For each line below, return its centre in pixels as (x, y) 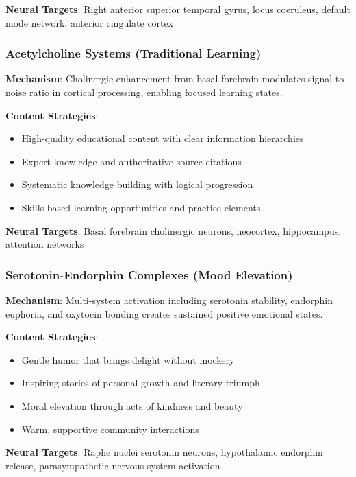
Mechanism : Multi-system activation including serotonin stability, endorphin (169, 300)
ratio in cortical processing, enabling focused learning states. (156, 92)
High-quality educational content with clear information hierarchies (163, 138)
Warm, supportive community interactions (110, 429)
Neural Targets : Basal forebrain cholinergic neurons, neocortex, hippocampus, (174, 230)
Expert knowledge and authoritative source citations (131, 161)
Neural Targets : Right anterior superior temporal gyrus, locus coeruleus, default (178, 9)
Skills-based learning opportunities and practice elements (141, 207)
